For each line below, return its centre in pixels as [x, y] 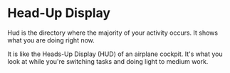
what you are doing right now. [51, 40]
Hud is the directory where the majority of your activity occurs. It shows [113, 33]
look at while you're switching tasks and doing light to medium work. [108, 61]
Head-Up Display [59, 13]
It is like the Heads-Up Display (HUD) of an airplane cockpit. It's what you [115, 54]
